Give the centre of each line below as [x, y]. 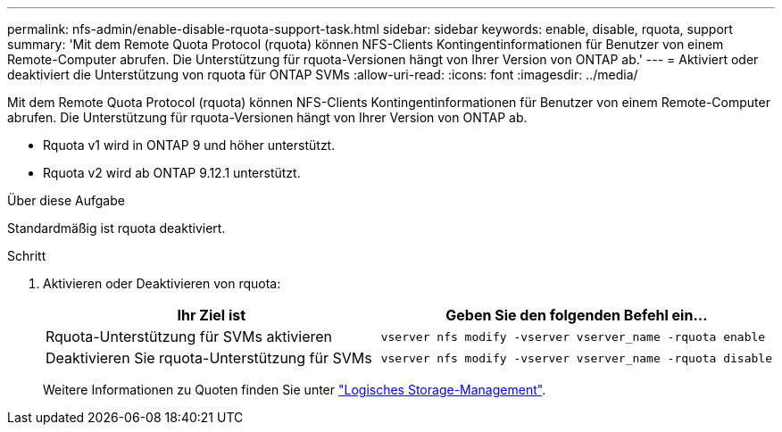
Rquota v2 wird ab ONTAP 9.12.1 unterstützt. [172, 173]
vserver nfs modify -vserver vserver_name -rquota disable [576, 358]
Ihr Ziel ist [212, 315]
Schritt [27, 256]
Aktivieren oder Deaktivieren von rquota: [162, 283]
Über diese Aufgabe [66, 200]
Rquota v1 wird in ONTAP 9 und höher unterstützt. [189, 145]
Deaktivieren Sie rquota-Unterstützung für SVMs [209, 358]
